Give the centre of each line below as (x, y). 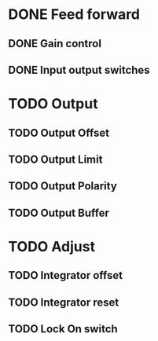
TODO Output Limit (55, 159)
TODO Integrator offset (66, 275)
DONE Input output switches (79, 70)
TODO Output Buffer (59, 213)
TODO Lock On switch (63, 329)
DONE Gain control (55, 44)
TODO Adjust (52, 246)
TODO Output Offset (59, 132)
